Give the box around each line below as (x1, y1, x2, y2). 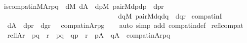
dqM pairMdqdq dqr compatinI (118, 10, 222, 21)
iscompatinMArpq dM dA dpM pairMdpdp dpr (3, 1, 164, 11)
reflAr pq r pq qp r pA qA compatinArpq (7, 29, 170, 40)
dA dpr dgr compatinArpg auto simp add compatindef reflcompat (7, 20, 244, 30)
